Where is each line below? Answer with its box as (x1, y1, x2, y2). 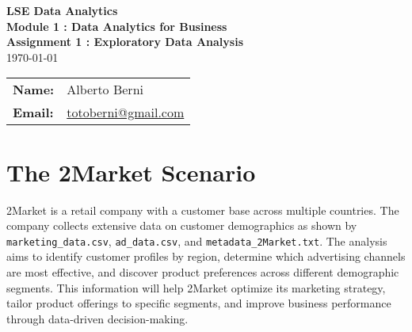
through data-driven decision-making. (6, 310, 189, 326)
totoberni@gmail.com (67, 103, 185, 122)
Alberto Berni (67, 80, 143, 99)
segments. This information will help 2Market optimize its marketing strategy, (6, 279, 386, 296)
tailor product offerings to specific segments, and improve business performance (6, 295, 391, 311)
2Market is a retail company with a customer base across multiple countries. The (6, 201, 399, 218)
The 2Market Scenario (6, 155, 256, 188)
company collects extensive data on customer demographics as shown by (6, 217, 357, 234)
